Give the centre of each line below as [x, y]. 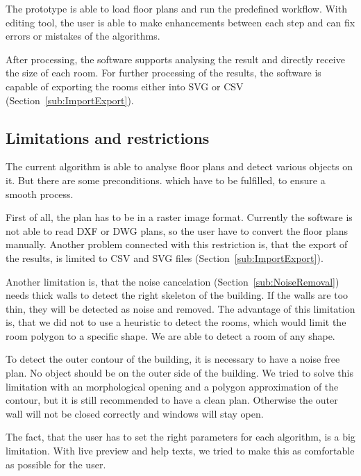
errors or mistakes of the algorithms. [83, 36]
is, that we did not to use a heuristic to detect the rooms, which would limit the [176, 322]
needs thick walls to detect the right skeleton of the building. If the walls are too [177, 295]
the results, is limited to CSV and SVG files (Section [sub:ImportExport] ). [165, 257]
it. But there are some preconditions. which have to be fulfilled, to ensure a [166, 180]
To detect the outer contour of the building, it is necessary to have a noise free [173, 359]
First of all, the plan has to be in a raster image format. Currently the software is [179, 217]
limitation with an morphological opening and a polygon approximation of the [172, 386]
